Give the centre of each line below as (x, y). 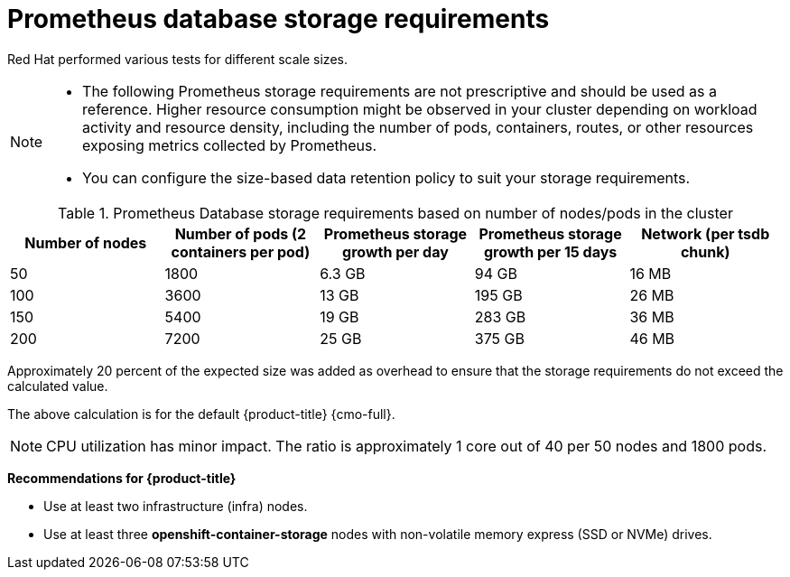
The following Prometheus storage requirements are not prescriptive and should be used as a (400, 91)
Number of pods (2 (241, 233)
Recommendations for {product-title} (122, 478)
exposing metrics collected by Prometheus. (230, 145)
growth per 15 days (550, 251)
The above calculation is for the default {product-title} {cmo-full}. (201, 414)
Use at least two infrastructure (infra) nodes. (176, 506)
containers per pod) (241, 251)
